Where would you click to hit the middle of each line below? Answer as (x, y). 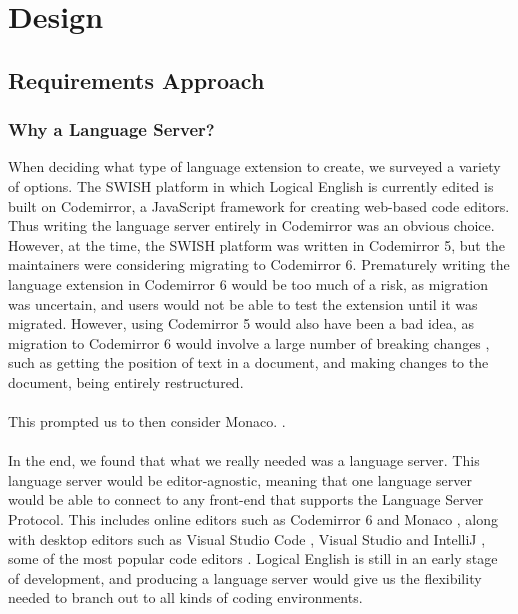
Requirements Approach (136, 79)
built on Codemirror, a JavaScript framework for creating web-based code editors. (259, 205)
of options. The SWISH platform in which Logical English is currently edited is (251, 185)
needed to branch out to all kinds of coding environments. (185, 597)
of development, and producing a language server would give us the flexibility (245, 577)
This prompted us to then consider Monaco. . (147, 421)
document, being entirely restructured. (126, 381)
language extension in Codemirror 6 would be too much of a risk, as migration (248, 283)
